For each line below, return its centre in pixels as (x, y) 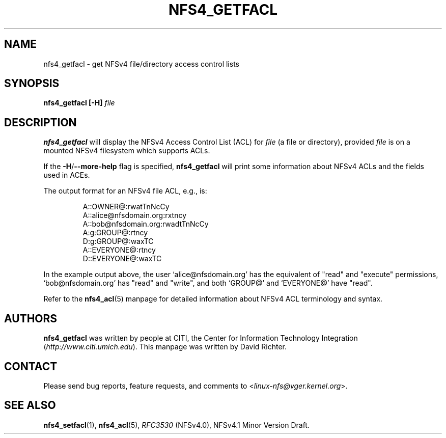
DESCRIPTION (40, 122)
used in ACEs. (67, 175)
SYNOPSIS (32, 84)
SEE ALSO (30, 405)
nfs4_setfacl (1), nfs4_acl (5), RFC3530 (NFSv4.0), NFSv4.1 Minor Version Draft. (176, 425)
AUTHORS (31, 318)
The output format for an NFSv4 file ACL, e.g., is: (125, 191)
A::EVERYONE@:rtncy (119, 250)
